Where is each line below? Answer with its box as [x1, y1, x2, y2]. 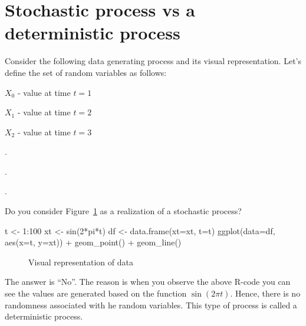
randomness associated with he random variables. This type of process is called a [5, 298, 297, 311]
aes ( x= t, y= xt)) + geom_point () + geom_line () [5, 236, 182, 248]
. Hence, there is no [230, 287, 301, 300]
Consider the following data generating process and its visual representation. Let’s [5, 55, 301, 67]
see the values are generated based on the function [5, 287, 187, 300]
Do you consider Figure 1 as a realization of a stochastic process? [5, 205, 242, 217]
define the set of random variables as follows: [5, 66, 167, 78]
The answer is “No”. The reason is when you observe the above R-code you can [5, 275, 291, 288]
